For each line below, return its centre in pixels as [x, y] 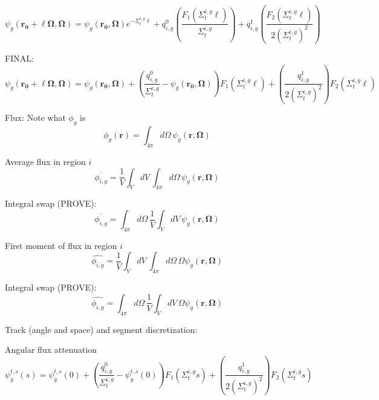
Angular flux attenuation [51, 350]
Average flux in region [45, 162]
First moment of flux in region [61, 245]
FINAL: [19, 58]
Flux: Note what [35, 118]
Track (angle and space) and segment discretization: [101, 329]
